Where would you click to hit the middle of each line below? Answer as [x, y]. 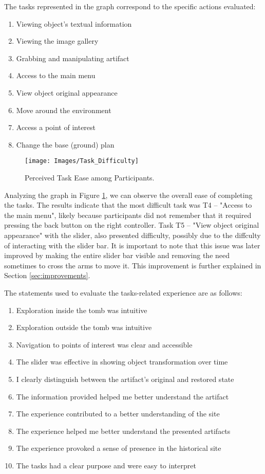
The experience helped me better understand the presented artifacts [123, 431]
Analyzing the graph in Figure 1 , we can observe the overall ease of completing [128, 195]
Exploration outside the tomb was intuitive [84, 327]
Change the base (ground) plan [65, 144]
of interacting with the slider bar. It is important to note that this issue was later [132, 245]
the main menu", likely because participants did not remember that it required [128, 215]
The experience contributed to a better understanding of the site [118, 414]
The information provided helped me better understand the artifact [122, 396]
